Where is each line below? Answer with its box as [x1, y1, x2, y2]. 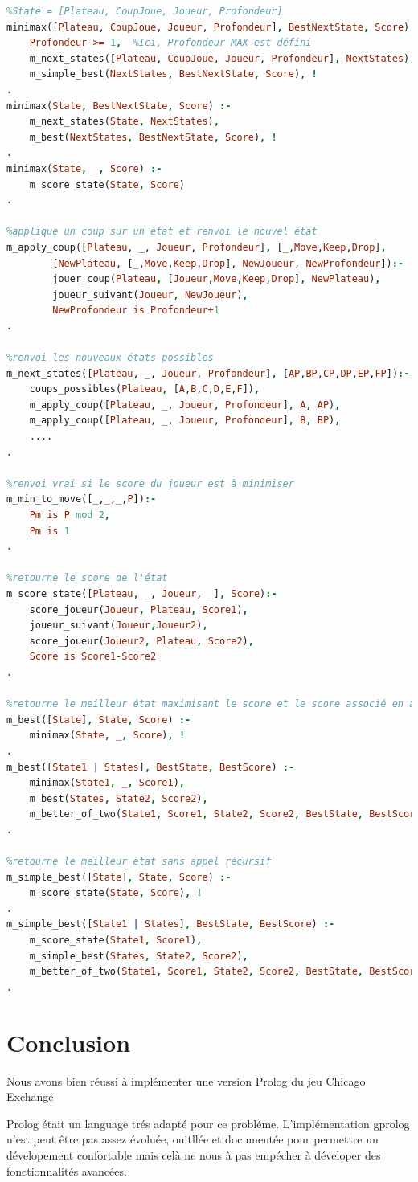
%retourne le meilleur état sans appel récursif [6, 856, 272, 868]
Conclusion [6, 1025, 131, 1058]
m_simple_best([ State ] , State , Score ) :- [6, 871, 232, 883]
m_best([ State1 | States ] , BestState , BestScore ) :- [6, 761, 295, 773]
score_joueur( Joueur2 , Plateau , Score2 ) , [29, 635, 254, 647]
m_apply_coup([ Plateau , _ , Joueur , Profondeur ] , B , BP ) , [29, 415, 341, 427]
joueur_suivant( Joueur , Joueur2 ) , [29, 620, 208, 632]
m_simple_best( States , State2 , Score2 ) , [29, 950, 248, 962]
